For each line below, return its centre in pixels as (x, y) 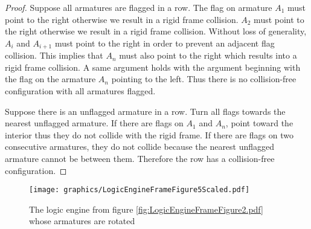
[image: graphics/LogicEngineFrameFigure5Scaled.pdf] (139, 190)
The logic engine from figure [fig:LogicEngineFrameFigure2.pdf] (146, 209)
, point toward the (259, 123)
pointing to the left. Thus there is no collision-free (204, 79)
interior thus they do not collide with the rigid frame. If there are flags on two (149, 134)
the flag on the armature (50, 79)
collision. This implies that (54, 55)
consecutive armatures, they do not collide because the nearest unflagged (140, 147)
